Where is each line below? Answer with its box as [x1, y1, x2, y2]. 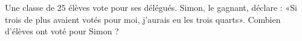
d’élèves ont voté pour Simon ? [5, 25, 119, 37]
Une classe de [5, 1, 55, 13]
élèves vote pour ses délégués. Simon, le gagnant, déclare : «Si [68, 1, 297, 13]
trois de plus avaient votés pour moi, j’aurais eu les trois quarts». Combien [5, 13, 281, 25]
